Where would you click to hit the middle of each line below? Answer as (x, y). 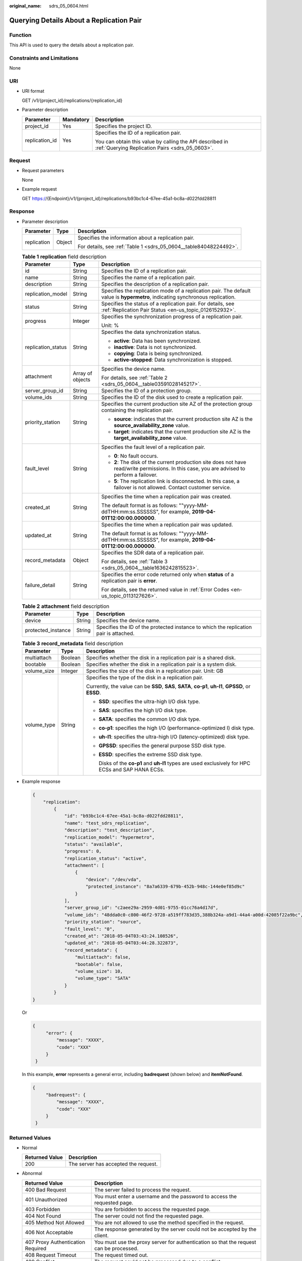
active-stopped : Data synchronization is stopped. (173, 360)
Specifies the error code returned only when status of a (168, 575)
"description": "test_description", (109, 830)
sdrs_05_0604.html (69, 6)
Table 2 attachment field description (66, 606)
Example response (41, 781)
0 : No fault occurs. (136, 456)
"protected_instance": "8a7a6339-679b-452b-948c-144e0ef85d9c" (165, 887)
